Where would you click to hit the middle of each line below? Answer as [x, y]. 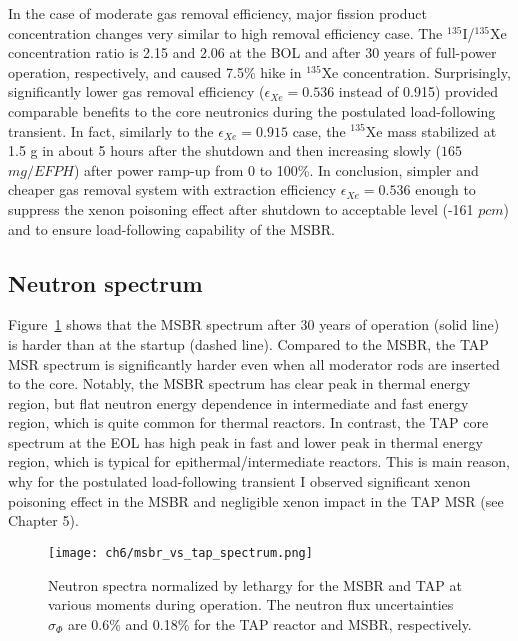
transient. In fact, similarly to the [111, 130]
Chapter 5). [43, 520]
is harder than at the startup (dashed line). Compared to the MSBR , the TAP [248, 343]
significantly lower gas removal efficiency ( [136, 91]
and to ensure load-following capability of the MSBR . [171, 228]
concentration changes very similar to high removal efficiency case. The [225, 32]
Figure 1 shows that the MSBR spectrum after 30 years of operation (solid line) [254, 324]
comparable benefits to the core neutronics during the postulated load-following [252, 110]
